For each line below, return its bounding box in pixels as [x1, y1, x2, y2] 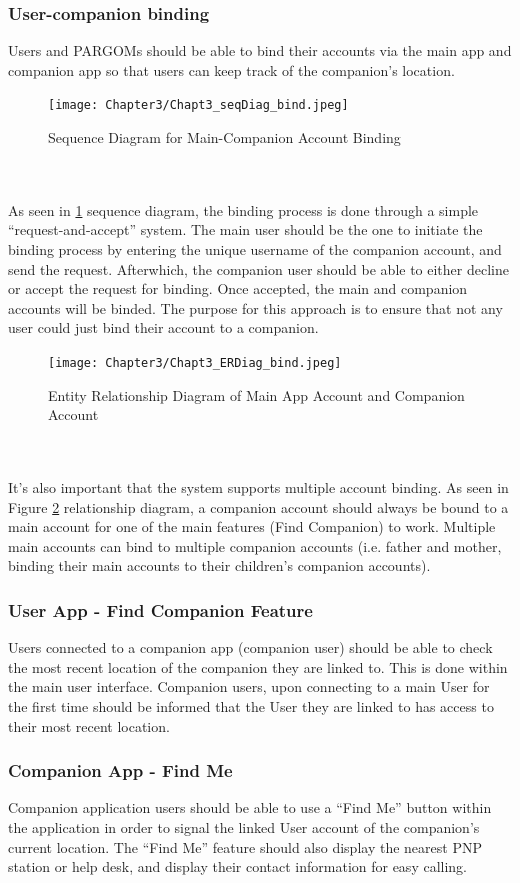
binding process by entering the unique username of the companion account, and [8, 239, 502, 260]
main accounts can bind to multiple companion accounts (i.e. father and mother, [8, 535, 502, 556]
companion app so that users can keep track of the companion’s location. [8, 59, 455, 80]
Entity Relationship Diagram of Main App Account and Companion [48, 384, 465, 405]
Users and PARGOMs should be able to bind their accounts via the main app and [8, 40, 512, 61]
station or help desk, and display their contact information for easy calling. [8, 856, 468, 877]
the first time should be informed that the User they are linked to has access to [8, 696, 494, 716]
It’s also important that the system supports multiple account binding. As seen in [8, 477, 509, 498]
